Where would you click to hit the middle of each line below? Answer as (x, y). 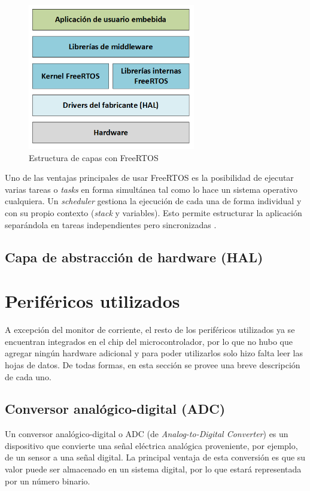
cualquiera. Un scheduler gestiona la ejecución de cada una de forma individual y (153, 201)
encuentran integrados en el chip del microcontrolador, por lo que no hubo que (149, 341)
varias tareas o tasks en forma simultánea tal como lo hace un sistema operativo (151, 189)
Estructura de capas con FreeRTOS (94, 157)
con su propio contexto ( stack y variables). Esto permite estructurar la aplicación (154, 213)
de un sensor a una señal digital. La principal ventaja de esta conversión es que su (155, 457)
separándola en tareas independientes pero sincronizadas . (111, 224)
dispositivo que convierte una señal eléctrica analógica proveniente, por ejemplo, (151, 445)
